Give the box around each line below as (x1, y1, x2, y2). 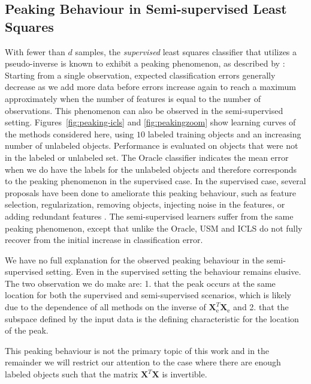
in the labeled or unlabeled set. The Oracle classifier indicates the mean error (5, 151, 289, 163)
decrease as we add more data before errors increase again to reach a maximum (5, 80, 296, 93)
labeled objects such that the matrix (5, 368, 138, 380)
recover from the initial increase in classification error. (5, 233, 203, 246)
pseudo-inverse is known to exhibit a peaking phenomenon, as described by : (5, 57, 285, 70)
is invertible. (162, 368, 207, 380)
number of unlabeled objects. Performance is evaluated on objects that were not (5, 139, 298, 152)
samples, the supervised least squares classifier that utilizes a (75, 45, 297, 58)
